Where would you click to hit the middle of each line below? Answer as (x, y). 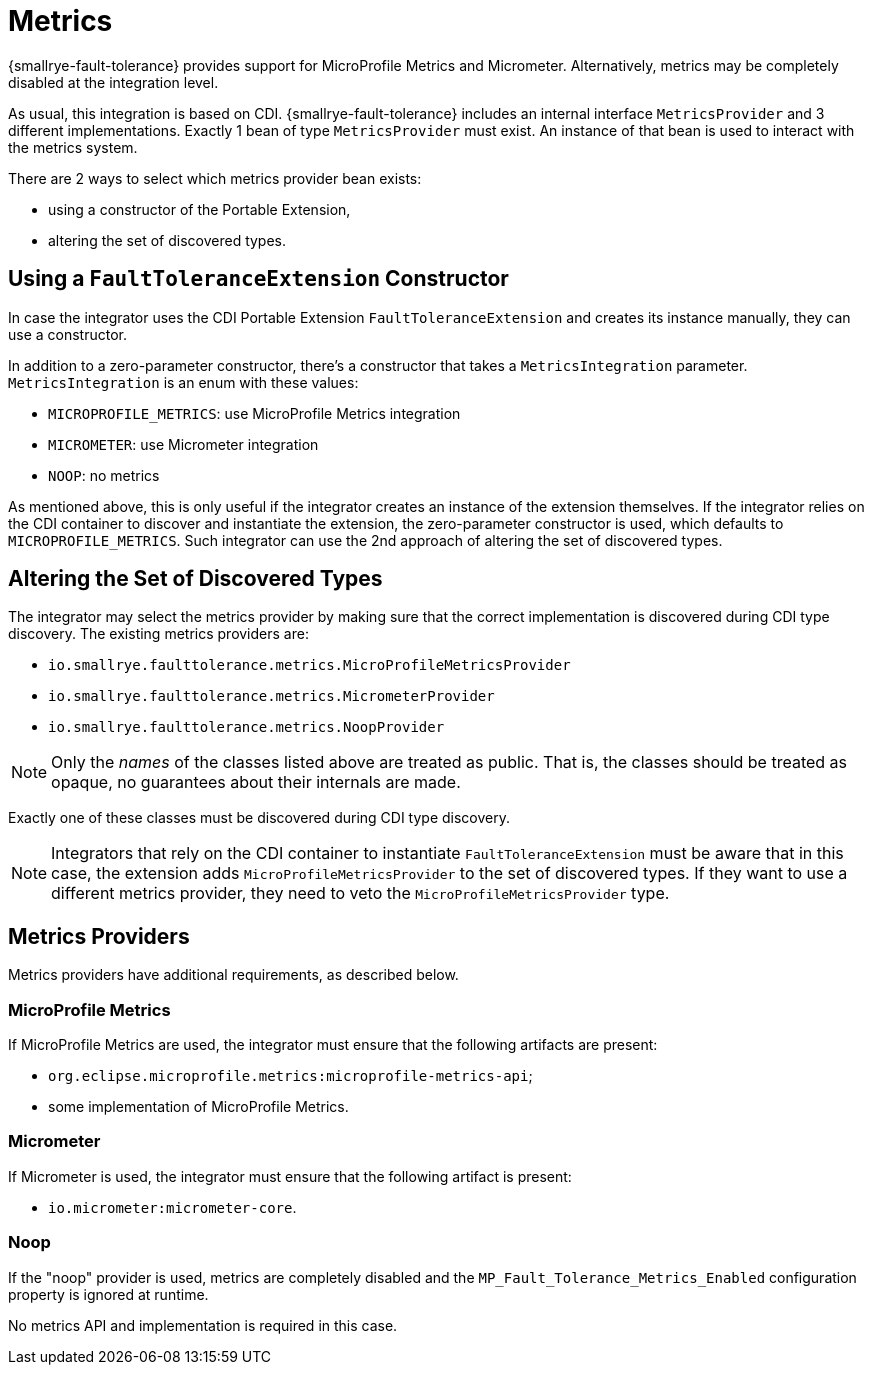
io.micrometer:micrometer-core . (172, 1207)
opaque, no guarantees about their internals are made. (256, 782)
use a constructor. (68, 334)
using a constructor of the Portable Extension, (199, 209)
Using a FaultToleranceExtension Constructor (258, 279)
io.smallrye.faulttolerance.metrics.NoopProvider (246, 727)
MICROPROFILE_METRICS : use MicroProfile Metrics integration (254, 413)
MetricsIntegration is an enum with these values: (183, 382)
